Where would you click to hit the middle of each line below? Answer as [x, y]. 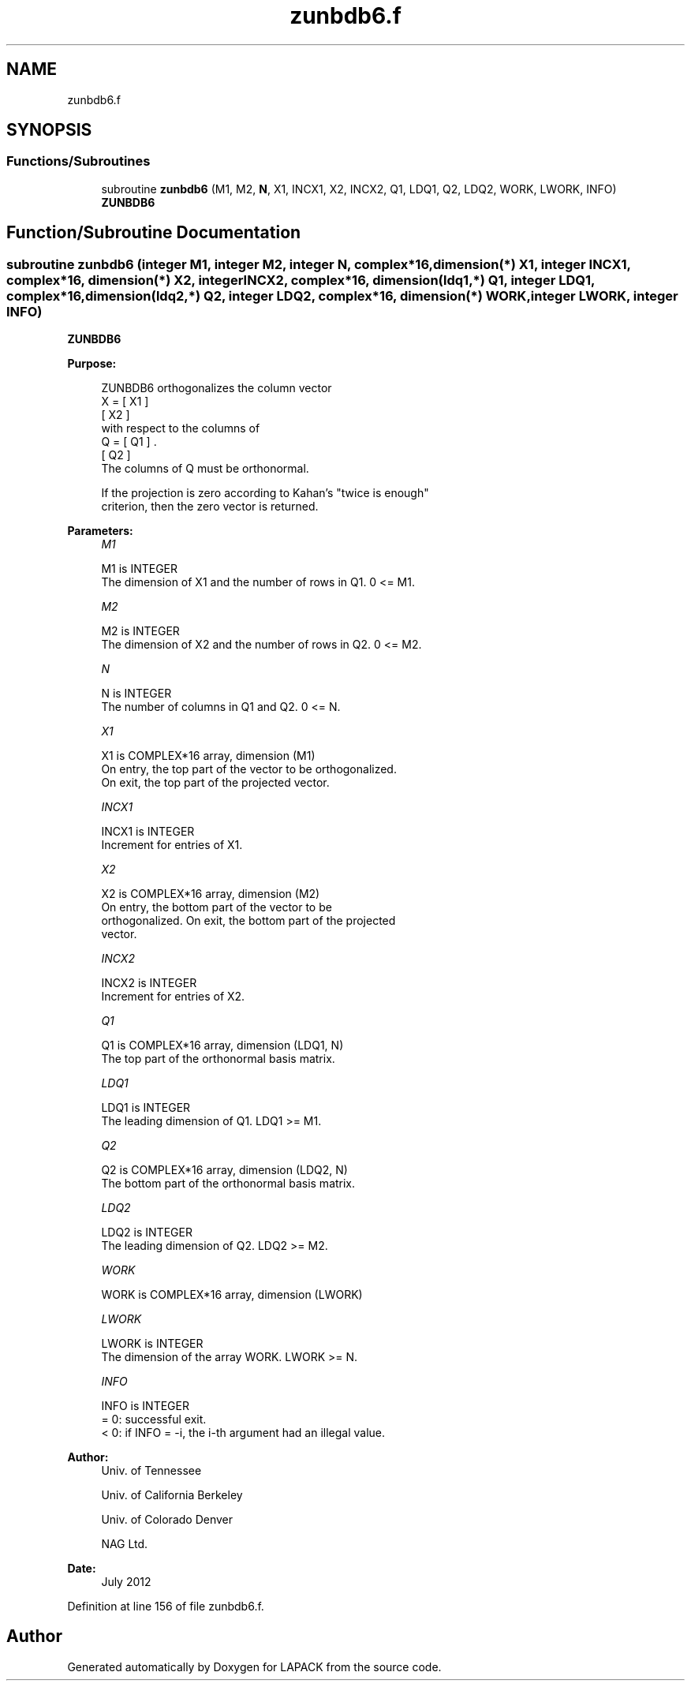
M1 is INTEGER [140, 569]
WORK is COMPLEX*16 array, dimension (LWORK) [232, 1295]
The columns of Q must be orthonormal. [205, 469]
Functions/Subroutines [78, 161]
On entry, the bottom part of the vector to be [217, 907]
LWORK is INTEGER [152, 1344]
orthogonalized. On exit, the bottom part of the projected [248, 921]
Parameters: [100, 531]
